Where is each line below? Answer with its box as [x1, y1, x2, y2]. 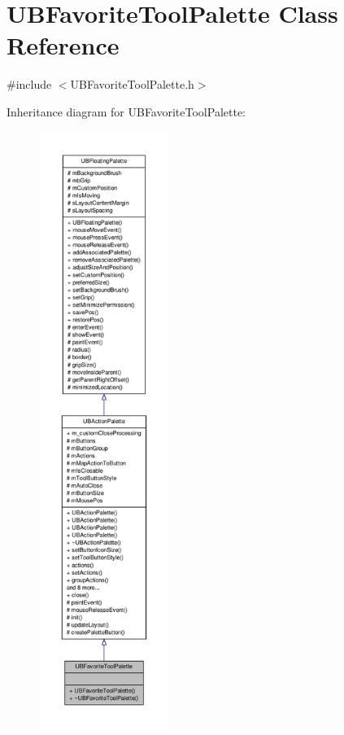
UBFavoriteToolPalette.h [70, 76, 194, 93]
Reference [7, 28, 120, 62]
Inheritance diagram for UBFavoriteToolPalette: [7, 103, 246, 120]
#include [7, 76, 52, 93]
